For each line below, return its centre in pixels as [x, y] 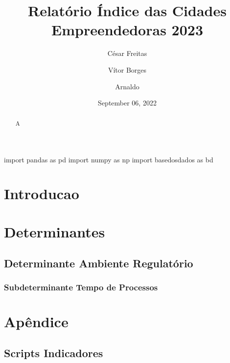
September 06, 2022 [127, 103]
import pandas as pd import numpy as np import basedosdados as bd [109, 160]
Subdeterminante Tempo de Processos [81, 287]
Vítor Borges [127, 69]
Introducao [42, 193]
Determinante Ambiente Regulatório [99, 263]
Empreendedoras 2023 [127, 30]
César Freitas [127, 53]
